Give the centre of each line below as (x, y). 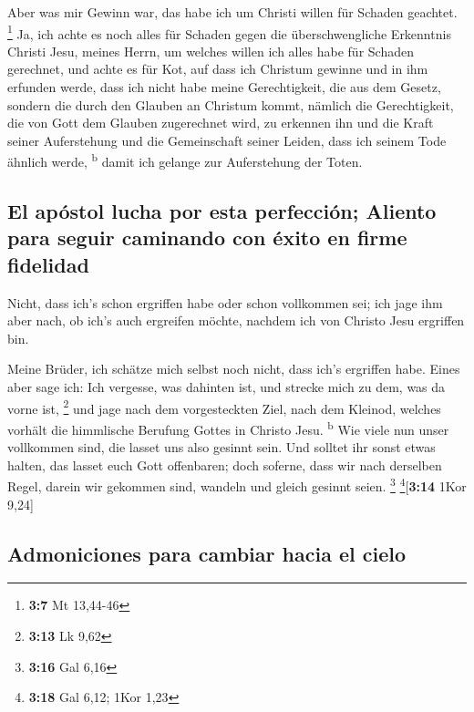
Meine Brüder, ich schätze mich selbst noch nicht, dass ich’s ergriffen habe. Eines (234, 369)
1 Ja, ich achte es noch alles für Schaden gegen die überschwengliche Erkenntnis (229, 32)
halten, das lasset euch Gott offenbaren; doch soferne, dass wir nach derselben (225, 464)
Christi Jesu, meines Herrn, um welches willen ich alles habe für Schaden (211, 51)
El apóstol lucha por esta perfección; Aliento (222, 211)
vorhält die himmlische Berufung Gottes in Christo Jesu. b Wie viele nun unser (228, 428)
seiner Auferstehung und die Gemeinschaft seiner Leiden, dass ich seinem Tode (227, 140)
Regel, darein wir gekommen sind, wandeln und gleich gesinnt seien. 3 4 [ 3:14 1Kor (237, 485)
